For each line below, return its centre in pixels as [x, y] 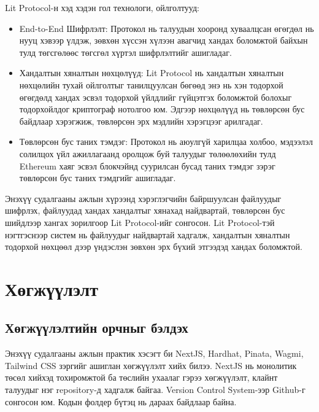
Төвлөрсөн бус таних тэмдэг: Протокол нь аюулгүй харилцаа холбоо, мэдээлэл [166, 142]
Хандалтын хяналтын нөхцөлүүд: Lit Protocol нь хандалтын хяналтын [152, 73]
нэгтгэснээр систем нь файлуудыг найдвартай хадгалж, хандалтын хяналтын [148, 234]
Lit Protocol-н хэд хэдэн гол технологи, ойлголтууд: [102, 7]
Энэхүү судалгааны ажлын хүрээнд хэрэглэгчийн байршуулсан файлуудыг [143, 198]
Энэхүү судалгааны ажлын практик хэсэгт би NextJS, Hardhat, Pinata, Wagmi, [154, 353]
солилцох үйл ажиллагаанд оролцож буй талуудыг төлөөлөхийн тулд [148, 153]
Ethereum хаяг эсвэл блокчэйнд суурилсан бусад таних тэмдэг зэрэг [147, 165]
